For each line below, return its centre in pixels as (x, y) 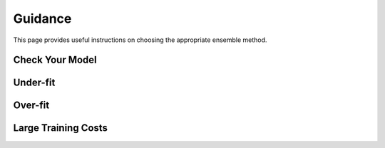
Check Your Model (55, 60)
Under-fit (34, 83)
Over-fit (31, 106)
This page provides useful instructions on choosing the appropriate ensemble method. (140, 40)
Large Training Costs (61, 128)
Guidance (42, 18)
